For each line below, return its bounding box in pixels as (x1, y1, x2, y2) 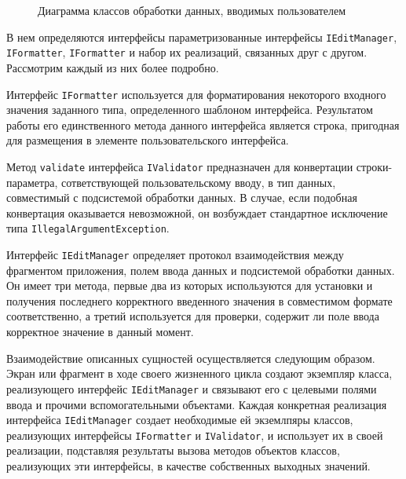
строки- (356, 158, 393, 174)
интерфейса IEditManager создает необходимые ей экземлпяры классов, (6, 411, 353, 428)
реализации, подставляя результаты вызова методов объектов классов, (6, 442, 340, 459)
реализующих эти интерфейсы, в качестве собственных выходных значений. (6, 458, 371, 474)
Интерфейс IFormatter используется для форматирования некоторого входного (6, 86, 386, 102)
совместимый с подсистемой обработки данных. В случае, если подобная (6, 189, 357, 206)
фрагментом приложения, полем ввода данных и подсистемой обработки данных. (6, 261, 395, 278)
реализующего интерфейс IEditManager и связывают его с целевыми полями (6, 380, 377, 397)
